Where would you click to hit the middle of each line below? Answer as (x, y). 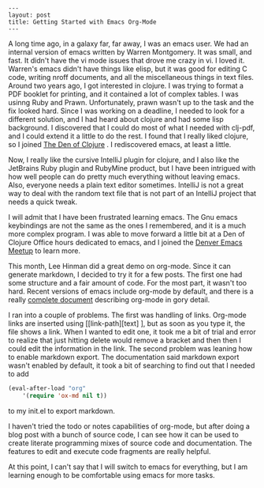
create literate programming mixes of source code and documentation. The (130, 443)
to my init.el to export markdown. (62, 410)
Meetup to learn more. (45, 251)
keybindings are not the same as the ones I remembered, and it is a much (127, 225)
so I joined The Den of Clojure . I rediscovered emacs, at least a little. (120, 144)
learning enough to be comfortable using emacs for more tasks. (112, 475)
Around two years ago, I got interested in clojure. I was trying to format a (126, 85)
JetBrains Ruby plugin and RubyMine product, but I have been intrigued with (132, 168)
